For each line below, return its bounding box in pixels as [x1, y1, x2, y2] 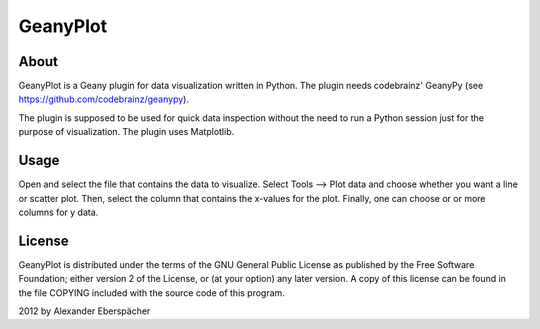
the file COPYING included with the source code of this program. [18, 286, 285, 299]
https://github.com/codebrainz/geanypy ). [18, 93, 190, 105]
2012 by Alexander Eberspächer [18, 305, 151, 317]
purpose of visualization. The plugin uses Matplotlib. [18, 126, 235, 138]
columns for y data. [18, 206, 99, 218]
